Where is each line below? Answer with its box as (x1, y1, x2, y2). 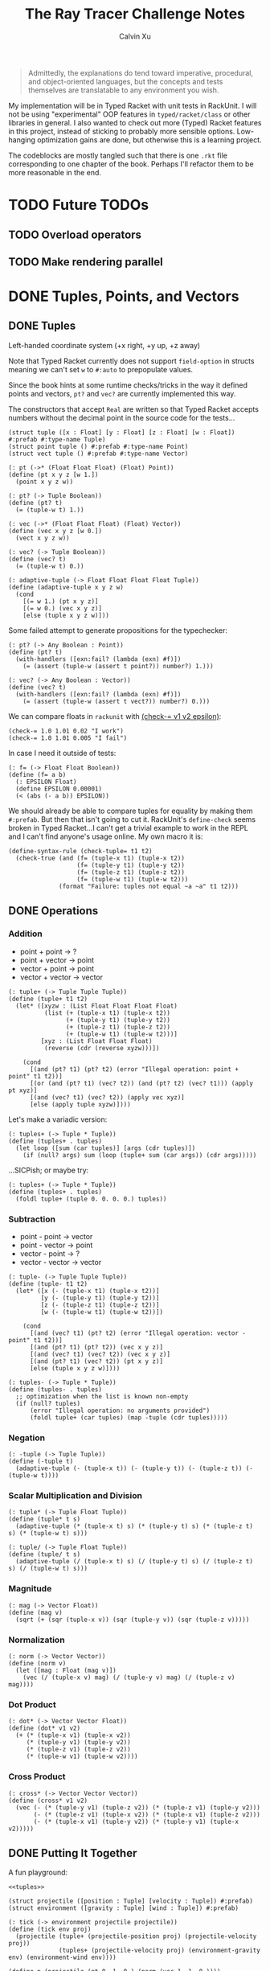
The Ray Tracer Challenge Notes (24, 5, 246, 23)
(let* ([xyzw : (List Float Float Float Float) (15, 1002, 178, 1010)
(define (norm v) (8, 1660, 67, 1668)
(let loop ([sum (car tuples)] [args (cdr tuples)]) (15, 1144, 196, 1152)
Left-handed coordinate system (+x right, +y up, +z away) (8, 340, 201, 350)
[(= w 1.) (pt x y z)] (22, 597, 99, 606)
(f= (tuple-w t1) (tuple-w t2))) (76, 875, 189, 883)
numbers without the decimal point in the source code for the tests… (8, 413, 235, 422)
